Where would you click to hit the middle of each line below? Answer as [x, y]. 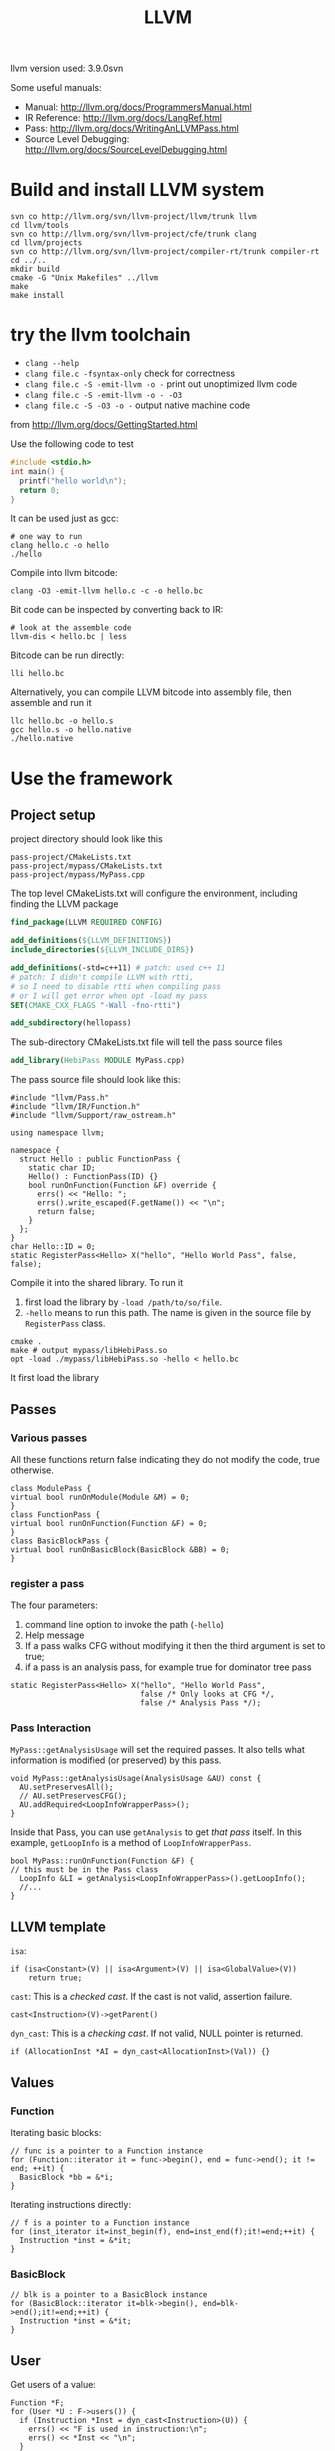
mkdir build [35, 269]
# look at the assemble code [71, 628]
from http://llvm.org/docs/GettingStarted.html [104, 425]
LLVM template [58, 1926]
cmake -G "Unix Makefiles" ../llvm [84, 278]
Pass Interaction [51, 1728]
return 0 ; [39, 490]
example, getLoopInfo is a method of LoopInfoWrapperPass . [131, 1843]
